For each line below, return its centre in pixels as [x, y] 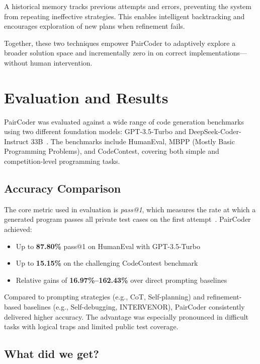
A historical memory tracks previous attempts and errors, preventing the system [128, 6]
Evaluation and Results [86, 97]
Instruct [16, 141]
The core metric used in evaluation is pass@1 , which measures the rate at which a [130, 209]
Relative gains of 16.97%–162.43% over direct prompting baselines [121, 280]
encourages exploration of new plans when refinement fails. [95, 26]
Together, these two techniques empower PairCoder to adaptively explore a [120, 43]
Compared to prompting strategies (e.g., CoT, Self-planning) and [104, 297]
